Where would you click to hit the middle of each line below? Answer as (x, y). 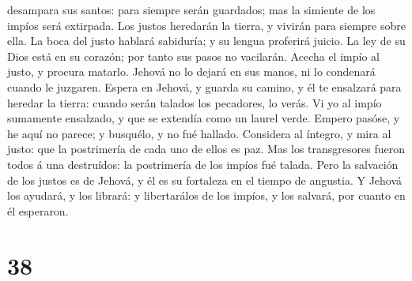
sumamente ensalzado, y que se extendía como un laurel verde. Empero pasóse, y (204, 118)
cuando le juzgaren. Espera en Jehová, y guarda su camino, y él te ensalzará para (204, 86)
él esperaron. (38, 210)
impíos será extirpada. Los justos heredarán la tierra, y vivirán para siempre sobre (206, 25)
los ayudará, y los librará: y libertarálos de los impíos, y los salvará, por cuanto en (206, 195)
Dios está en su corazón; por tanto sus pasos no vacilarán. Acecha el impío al (193, 56)
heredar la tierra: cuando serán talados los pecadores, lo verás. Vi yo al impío (195, 102)
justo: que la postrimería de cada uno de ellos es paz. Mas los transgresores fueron (206, 149)
